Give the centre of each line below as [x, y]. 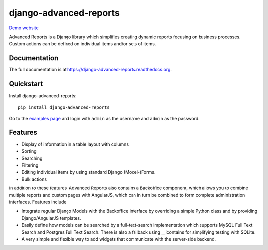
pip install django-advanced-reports [64, 107]
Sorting [29, 151]
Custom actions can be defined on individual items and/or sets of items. [83, 44]
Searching [32, 158]
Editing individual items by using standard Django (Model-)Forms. [89, 172]
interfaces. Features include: [38, 202]
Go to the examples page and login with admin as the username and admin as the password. [104, 118]
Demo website [24, 28]
